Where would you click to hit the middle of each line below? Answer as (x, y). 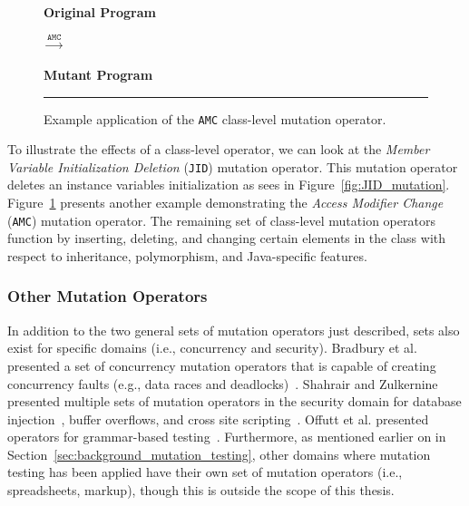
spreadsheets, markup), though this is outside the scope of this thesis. (201, 490)
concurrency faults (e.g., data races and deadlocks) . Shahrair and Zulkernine (223, 383)
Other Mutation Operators (107, 296)
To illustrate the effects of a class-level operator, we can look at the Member (219, 149)
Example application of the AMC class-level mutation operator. (215, 118)
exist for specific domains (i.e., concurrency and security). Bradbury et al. (212, 348)
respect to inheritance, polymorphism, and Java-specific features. (187, 255)
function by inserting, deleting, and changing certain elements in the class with (227, 238)
